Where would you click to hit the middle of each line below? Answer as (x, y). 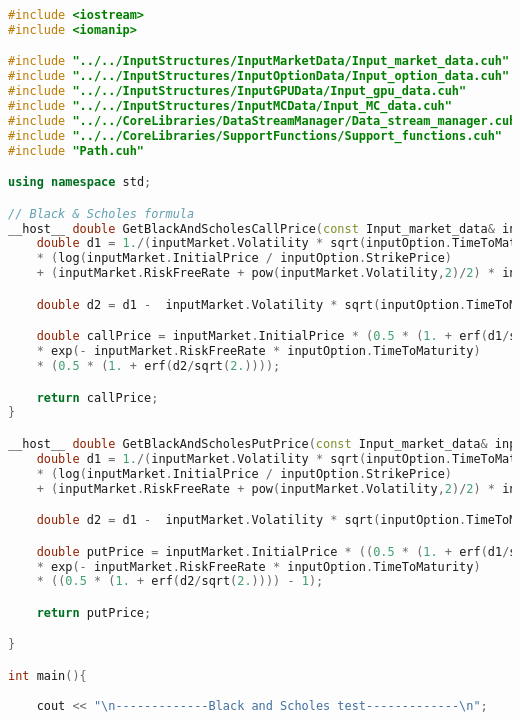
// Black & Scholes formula (101, 213)
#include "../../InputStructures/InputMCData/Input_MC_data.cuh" (230, 106)
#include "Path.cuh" (76, 150)
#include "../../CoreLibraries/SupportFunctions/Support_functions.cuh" (255, 135)
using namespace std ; (80, 182)
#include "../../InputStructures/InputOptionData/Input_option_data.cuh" (259, 76)
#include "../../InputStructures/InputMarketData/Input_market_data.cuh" (259, 61)
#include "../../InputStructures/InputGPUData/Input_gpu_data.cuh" (237, 91)
